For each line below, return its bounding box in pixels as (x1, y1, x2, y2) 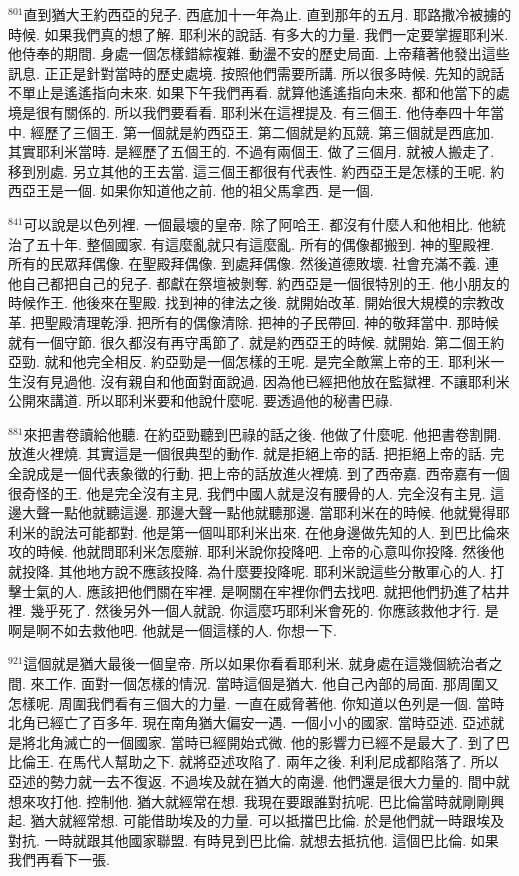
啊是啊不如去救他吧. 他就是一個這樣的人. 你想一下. (8, 619, 337, 640)
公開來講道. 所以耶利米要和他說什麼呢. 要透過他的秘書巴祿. (8, 390, 393, 411)
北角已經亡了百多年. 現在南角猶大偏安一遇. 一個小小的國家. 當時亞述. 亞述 (8, 712, 491, 733)
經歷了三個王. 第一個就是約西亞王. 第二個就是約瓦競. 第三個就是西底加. (30, 121, 495, 142)
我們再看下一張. (8, 849, 110, 870)
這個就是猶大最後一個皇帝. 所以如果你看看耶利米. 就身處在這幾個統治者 (23, 653, 489, 674)
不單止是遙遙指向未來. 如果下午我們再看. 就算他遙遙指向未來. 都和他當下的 (8, 82, 496, 103)
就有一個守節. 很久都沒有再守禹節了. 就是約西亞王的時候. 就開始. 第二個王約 (8, 331, 505, 352)
